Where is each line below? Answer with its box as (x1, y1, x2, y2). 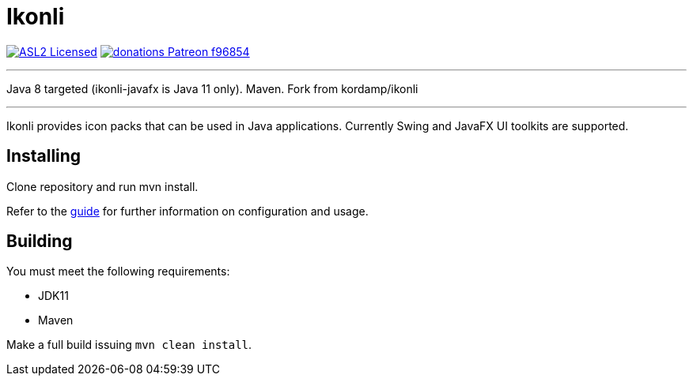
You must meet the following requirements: (6, 264, 230, 279)
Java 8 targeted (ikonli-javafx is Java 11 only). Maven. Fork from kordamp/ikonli (6, 81, 418, 95)
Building (6, 231, 73, 252)
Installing (6, 146, 81, 167)
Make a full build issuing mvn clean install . (6, 338, 252, 352)
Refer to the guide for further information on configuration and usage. (6, 204, 369, 218)
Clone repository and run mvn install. (6, 179, 199, 193)
